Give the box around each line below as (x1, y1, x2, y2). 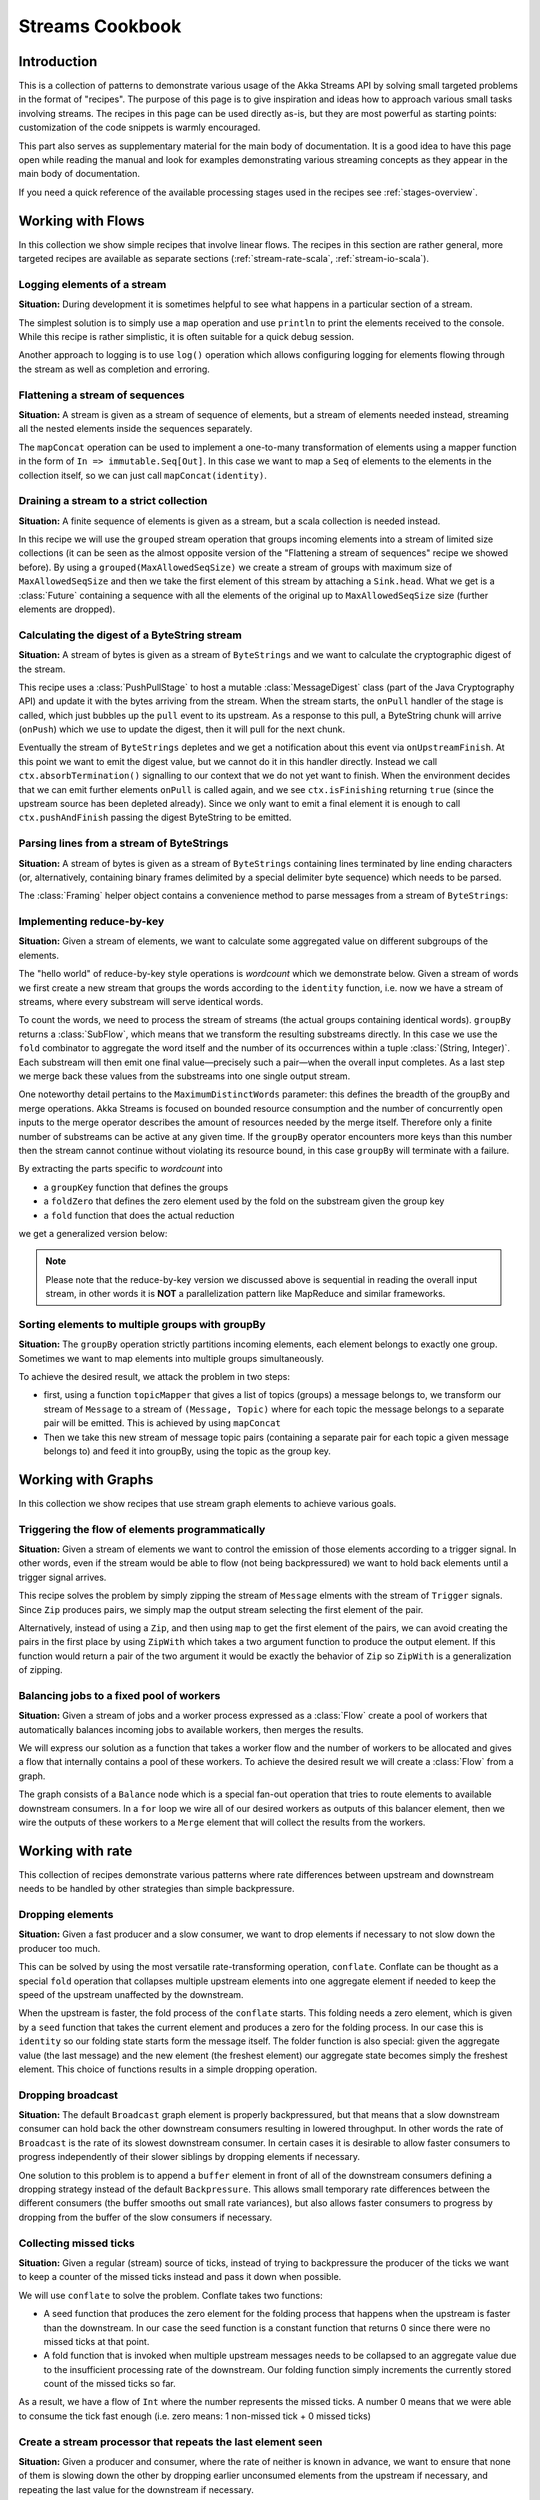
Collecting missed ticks (18, 2236, 135, 2250)
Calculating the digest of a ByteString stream (18, 628, 242, 642)
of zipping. (18, 1664, 64, 1676)
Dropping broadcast (18, 2088, 119, 2102)
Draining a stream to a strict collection (18, 494, 208, 508)
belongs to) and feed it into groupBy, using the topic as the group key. (43, 1445, 332, 1457)
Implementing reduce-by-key (18, 915, 165, 929)
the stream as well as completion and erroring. (18, 363, 210, 375)
